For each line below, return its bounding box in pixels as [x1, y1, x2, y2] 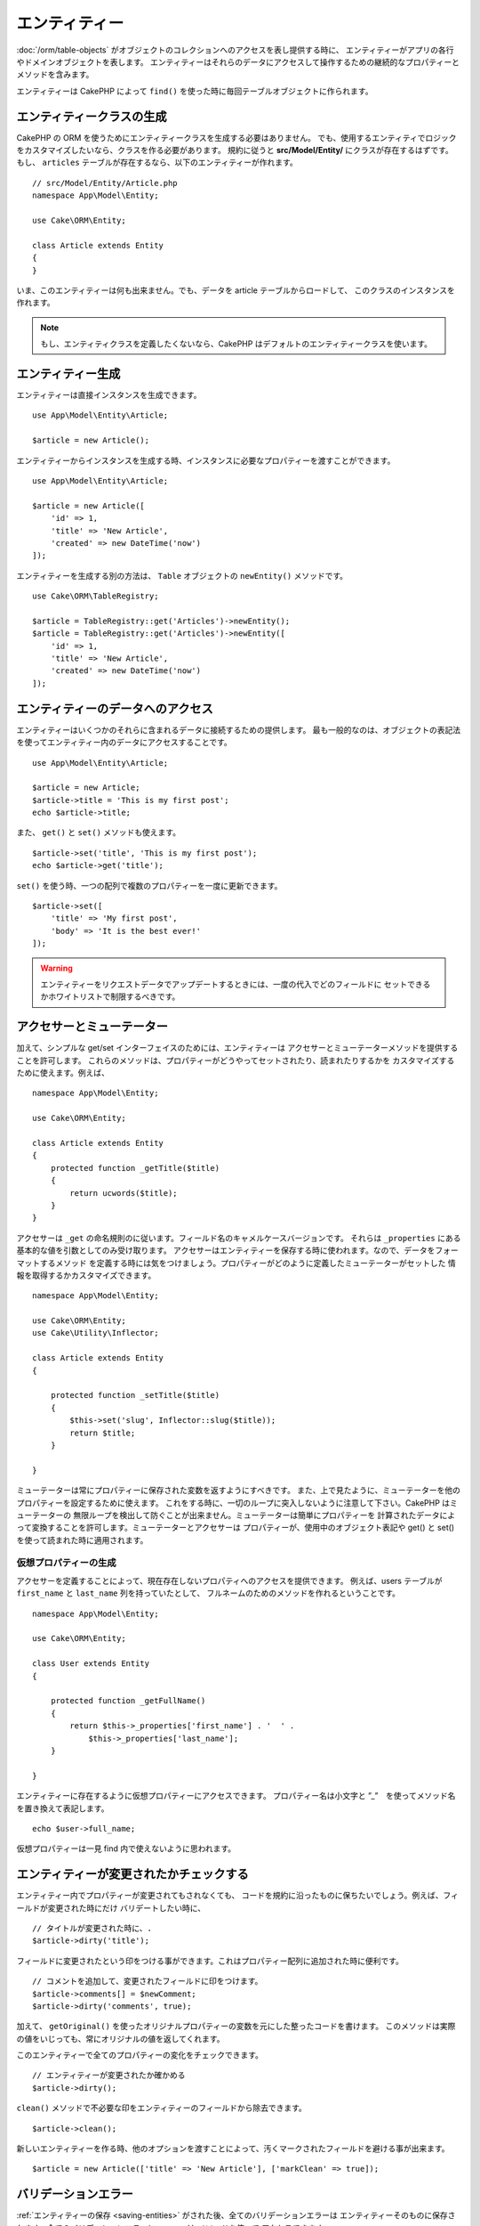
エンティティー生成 [16, 366, 121, 381]
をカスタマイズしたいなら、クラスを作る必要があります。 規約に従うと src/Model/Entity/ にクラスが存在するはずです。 [16, 145, 453, 156]
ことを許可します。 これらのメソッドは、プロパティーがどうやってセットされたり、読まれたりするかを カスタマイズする [16, 1055, 455, 1066]
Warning [40, 963, 73, 973]
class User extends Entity [32, 1659, 150, 1669]
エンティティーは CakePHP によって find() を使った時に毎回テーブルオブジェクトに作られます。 [16, 85, 373, 96]
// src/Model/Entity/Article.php [32, 178, 178, 188]
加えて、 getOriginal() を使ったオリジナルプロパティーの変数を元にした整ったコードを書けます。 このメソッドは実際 [16, 2021, 456, 2032]
